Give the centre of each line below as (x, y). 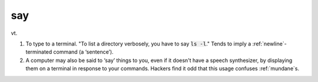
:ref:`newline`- (269, 44)
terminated (39, 52)
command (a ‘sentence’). (84, 52)
